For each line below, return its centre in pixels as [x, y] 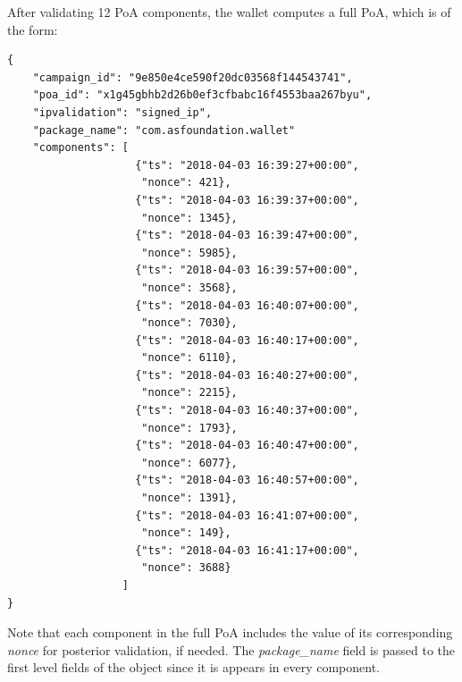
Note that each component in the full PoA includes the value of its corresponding [230, 632]
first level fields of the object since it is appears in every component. [193, 667]
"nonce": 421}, [186, 183]
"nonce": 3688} [186, 568]
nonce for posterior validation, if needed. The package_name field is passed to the [231, 649]
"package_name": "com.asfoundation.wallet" [164, 130]
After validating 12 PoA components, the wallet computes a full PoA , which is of [229, 12]
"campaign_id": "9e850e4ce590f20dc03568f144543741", [193, 77]
